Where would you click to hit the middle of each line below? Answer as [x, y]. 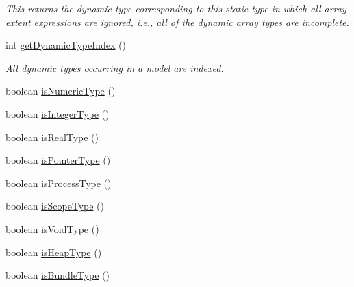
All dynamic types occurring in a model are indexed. [115, 67]
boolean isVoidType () [52, 228]
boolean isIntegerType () [58, 113]
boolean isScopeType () [55, 206]
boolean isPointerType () [58, 160]
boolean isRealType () [52, 137]
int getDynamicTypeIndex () [66, 45]
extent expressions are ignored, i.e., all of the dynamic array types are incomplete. [177, 22]
